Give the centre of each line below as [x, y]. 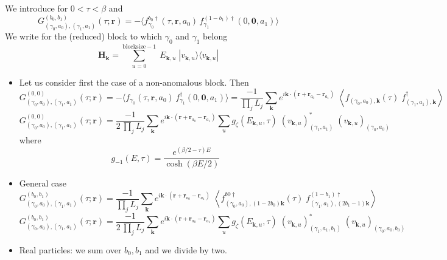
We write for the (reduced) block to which [83, 36]
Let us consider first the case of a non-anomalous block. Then [134, 82]
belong [215, 36]
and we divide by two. [186, 249]
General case [43, 183]
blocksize [134, 46]
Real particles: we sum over [70, 249]
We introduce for [37, 8]
